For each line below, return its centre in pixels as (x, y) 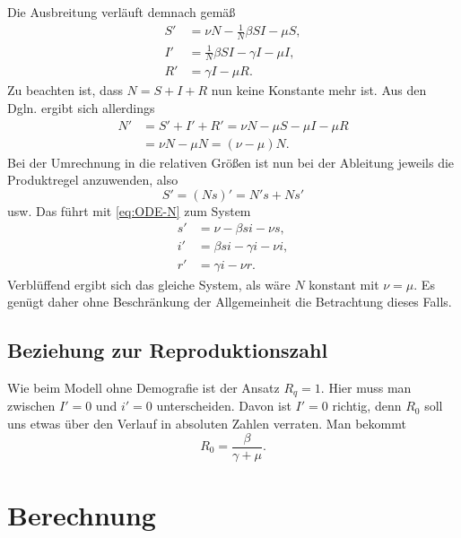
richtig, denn (367, 406)
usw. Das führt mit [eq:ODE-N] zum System (129, 210)
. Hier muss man (366, 387)
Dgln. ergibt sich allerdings (81, 107)
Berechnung (82, 514)
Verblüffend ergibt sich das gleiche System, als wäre (149, 284)
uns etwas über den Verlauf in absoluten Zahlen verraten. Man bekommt (207, 423)
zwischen (31, 406)
